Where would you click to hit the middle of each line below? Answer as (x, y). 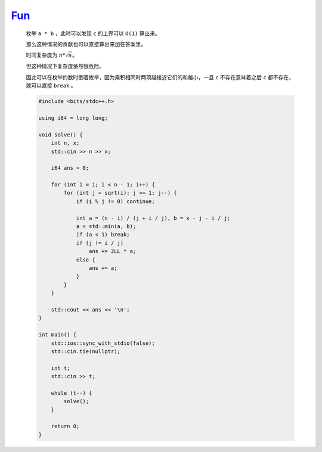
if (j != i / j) (100, 243)
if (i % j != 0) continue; (115, 201)
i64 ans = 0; (70, 168)
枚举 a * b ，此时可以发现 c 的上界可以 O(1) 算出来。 (93, 33)
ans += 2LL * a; (112, 251)
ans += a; (103, 268)
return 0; (65, 426)
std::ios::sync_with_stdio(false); (103, 343)
